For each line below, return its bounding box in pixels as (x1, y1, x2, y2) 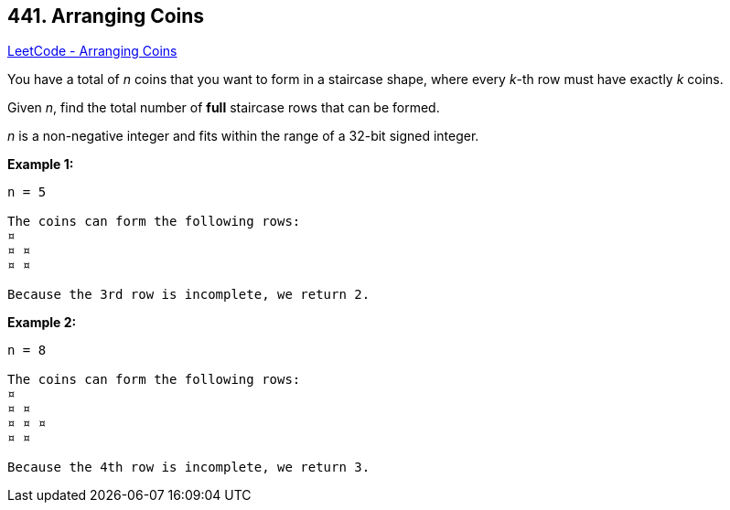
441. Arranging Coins (7, 5, 205, 27)
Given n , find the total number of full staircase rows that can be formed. (7, 100, 440, 116)
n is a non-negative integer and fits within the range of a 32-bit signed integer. (7, 128, 479, 144)
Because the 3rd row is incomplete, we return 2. (7, 287, 370, 303)
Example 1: (7, 156, 74, 173)
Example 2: (7, 314, 77, 331)
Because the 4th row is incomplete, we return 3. (7, 460, 370, 475)
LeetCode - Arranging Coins (7, 43, 177, 59)
